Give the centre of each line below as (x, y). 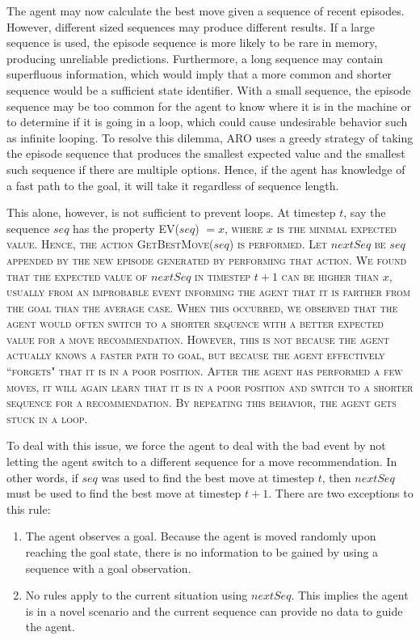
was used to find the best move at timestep (208, 477)
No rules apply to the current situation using (136, 595)
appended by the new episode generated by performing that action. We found (207, 259)
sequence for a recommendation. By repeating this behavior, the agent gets (202, 403)
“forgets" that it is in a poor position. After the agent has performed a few (205, 371)
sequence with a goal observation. (108, 568)
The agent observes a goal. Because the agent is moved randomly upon (201, 536)
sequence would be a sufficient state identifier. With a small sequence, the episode (209, 89)
